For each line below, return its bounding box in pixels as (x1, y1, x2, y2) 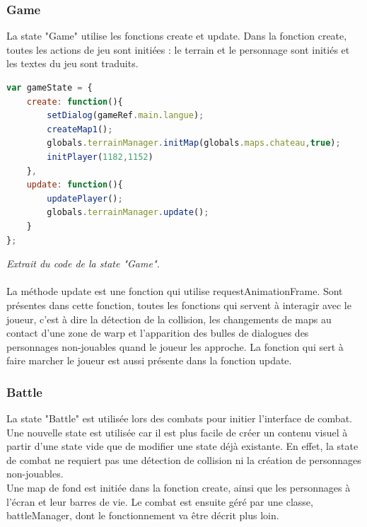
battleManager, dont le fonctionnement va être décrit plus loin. (6, 508, 279, 523)
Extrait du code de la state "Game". (6, 256, 160, 271)
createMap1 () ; (47, 124, 113, 134)
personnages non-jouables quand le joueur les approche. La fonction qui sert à (6, 339, 344, 354)
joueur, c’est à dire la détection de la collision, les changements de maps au (6, 311, 332, 326)
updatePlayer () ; (47, 193, 123, 204)
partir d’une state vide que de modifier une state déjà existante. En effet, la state (6, 439, 359, 453)
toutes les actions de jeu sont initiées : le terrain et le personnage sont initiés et (6, 42, 350, 57)
